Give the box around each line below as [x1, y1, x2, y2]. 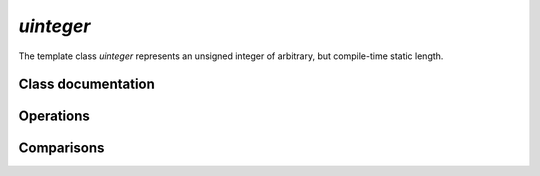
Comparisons [18, 140, 105, 157]
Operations [18, 108, 90, 125]
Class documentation [18, 76, 155, 93]
